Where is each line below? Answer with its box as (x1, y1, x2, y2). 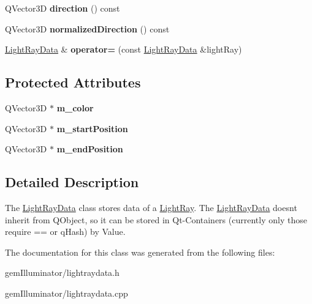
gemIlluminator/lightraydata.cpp (5, 286, 128, 299)
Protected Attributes (5, 73, 141, 92)
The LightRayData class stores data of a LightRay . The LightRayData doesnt (5, 201, 297, 213)
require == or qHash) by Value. (5, 225, 126, 238)
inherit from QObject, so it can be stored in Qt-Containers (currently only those (5, 213, 307, 226)
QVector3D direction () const (5, 2, 120, 14)
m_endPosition (56, 143, 123, 155)
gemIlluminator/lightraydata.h (5, 266, 120, 279)
